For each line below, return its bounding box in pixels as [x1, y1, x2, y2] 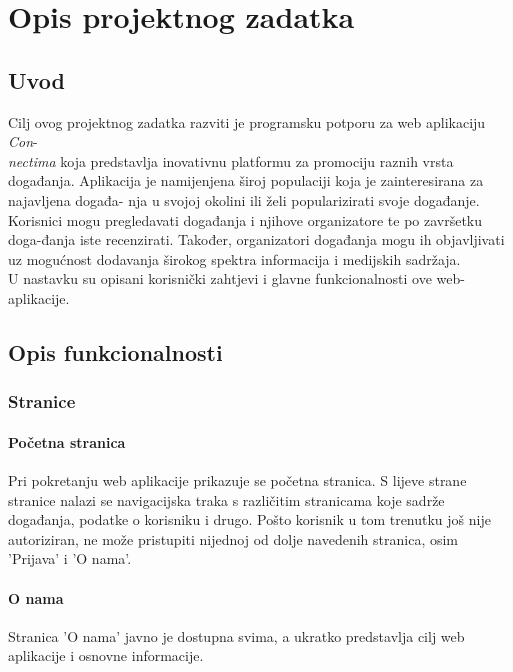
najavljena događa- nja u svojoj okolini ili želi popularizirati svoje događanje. [8, 189, 480, 210]
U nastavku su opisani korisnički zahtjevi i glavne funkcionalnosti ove [8, 268, 432, 289]
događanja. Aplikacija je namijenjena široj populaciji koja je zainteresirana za [8, 170, 484, 191]
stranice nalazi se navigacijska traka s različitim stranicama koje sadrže [8, 489, 445, 510]
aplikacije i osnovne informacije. [8, 645, 204, 666]
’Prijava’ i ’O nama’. [8, 548, 132, 569]
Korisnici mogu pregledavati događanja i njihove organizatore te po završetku [8, 209, 483, 230]
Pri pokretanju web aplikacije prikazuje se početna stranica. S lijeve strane [8, 469, 467, 490]
